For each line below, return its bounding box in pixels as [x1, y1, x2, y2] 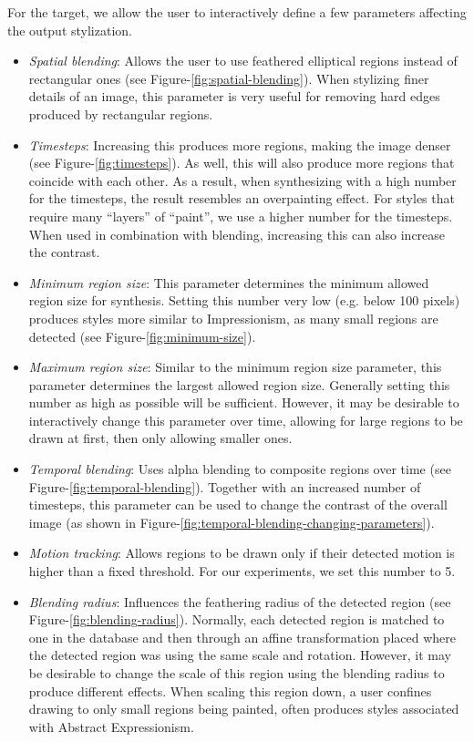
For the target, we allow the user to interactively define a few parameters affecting [7, 3, 467, 21]
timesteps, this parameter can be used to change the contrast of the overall [28, 495, 448, 514]
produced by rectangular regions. [28, 104, 213, 123]
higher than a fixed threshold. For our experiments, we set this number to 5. [28, 562, 456, 581]
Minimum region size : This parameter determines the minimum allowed [28, 273, 429, 292]
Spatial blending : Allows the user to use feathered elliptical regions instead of [28, 51, 458, 70]
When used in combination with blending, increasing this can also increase [28, 224, 446, 243]
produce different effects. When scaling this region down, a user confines [28, 681, 432, 700]
